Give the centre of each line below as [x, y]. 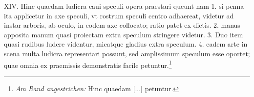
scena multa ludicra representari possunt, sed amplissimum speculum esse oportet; [127, 53]
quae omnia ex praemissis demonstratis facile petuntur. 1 [88, 64]
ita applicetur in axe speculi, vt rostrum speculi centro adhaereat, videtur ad [119, 15]
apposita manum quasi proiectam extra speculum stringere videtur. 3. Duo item [124, 34]
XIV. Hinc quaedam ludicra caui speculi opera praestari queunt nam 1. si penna [124, 6]
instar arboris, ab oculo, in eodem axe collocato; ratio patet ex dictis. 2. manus [122, 25]
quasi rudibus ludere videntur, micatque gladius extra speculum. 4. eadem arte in [126, 44]
